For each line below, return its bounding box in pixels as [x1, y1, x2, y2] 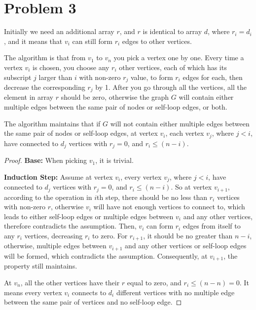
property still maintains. [4, 261, 77, 271]
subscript [4, 72, 32, 82]
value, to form [131, 72, 173, 82]
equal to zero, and [127, 277, 182, 287]
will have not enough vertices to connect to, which [93, 201, 245, 212]
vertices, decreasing [24, 230, 83, 240]
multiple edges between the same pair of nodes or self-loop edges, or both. [4, 102, 227, 112]
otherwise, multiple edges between [4, 240, 107, 251]
